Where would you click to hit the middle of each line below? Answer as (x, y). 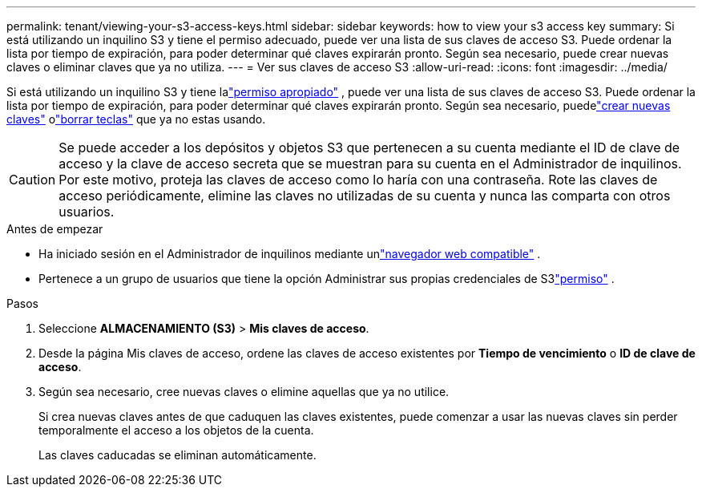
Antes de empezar (55, 229)
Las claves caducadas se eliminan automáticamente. (178, 455)
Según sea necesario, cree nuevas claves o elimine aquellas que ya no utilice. (244, 392)
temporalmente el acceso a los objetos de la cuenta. (176, 430)
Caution (32, 180)
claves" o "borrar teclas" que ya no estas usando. (136, 119)
